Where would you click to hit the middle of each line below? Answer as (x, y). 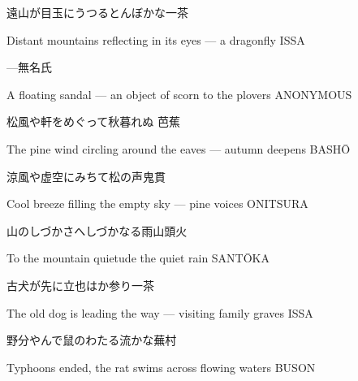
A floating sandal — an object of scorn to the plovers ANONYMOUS (179, 94)
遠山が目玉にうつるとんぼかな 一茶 (97, 12)
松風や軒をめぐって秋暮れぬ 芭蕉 (93, 121)
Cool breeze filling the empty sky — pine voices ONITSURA (157, 203)
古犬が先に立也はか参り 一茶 (80, 285)
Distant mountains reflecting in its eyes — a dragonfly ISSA (156, 39)
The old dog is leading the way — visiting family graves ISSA (160, 312)
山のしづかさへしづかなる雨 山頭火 (97, 230)
